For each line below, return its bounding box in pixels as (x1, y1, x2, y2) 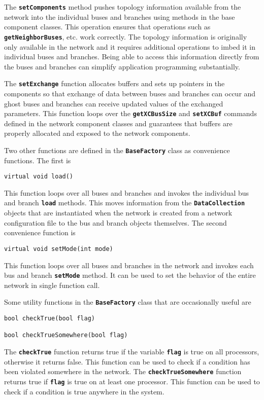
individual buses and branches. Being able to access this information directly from (4, 51, 259, 62)
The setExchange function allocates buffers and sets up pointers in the (4, 78, 225, 89)
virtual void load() (4, 173, 74, 180)
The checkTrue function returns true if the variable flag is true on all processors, (4, 346, 259, 357)
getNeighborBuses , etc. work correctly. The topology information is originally (4, 31, 247, 42)
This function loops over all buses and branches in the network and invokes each (4, 260, 254, 270)
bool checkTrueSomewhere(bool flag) (4, 332, 128, 339)
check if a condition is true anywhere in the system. (4, 386, 164, 396)
